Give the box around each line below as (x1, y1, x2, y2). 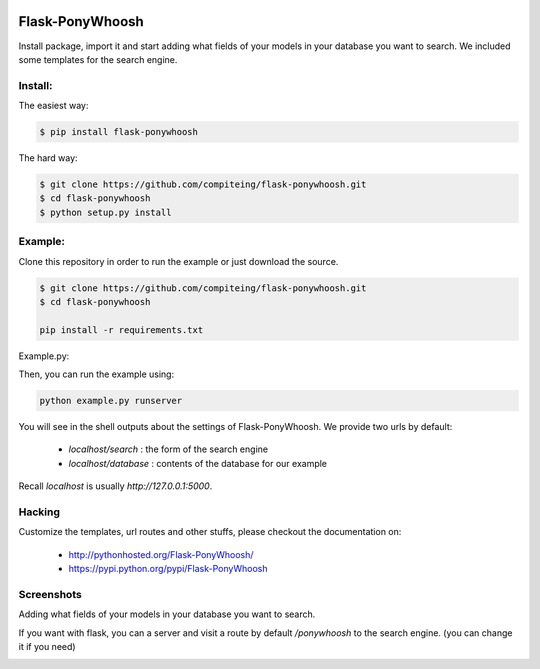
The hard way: (18, 152, 79, 164)
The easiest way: (18, 100, 89, 112)
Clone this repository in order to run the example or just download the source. (18, 255, 339, 267)
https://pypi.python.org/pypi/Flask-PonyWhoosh (68, 563, 268, 575)
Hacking (18, 505, 60, 519)
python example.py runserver (39, 395, 183, 407)
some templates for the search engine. (18, 53, 178, 65)
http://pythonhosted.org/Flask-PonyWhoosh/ (68, 548, 254, 560)
